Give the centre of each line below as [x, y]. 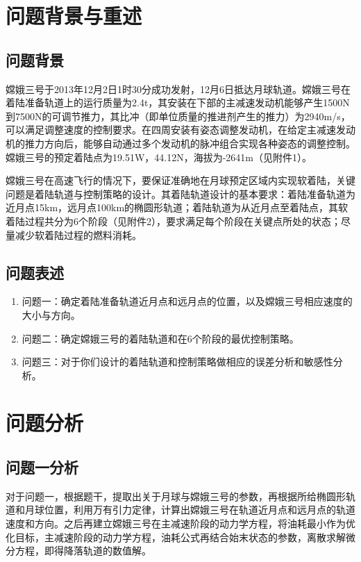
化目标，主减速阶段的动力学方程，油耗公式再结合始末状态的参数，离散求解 [176, 537]
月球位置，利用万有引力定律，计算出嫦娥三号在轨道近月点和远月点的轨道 [190, 510]
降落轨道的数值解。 [107, 551]
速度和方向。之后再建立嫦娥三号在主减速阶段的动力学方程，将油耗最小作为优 [180, 523]
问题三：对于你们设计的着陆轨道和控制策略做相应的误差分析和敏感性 [177, 362]
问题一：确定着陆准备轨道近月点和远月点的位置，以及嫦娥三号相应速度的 [187, 301]
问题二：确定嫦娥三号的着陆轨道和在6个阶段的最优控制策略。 [160, 338]
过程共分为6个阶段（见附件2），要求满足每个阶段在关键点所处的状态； [183, 221]
